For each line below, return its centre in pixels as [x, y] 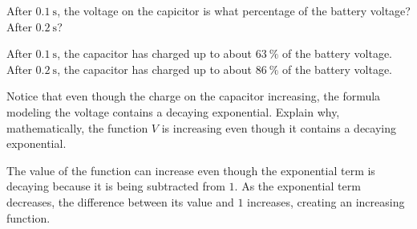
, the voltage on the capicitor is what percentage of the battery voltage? [234, 10]
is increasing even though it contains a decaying [279, 127]
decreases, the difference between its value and [120, 201]
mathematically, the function [77, 127]
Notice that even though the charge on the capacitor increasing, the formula [194, 96]
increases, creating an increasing [326, 201]
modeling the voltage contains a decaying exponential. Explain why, [173, 111]
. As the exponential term [298, 186]
